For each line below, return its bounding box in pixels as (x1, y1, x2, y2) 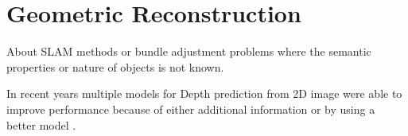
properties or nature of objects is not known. (6, 58, 224, 75)
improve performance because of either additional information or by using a (6, 100, 375, 117)
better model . (6, 116, 76, 133)
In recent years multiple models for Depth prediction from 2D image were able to (6, 85, 402, 102)
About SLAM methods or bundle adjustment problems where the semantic (6, 43, 371, 60)
